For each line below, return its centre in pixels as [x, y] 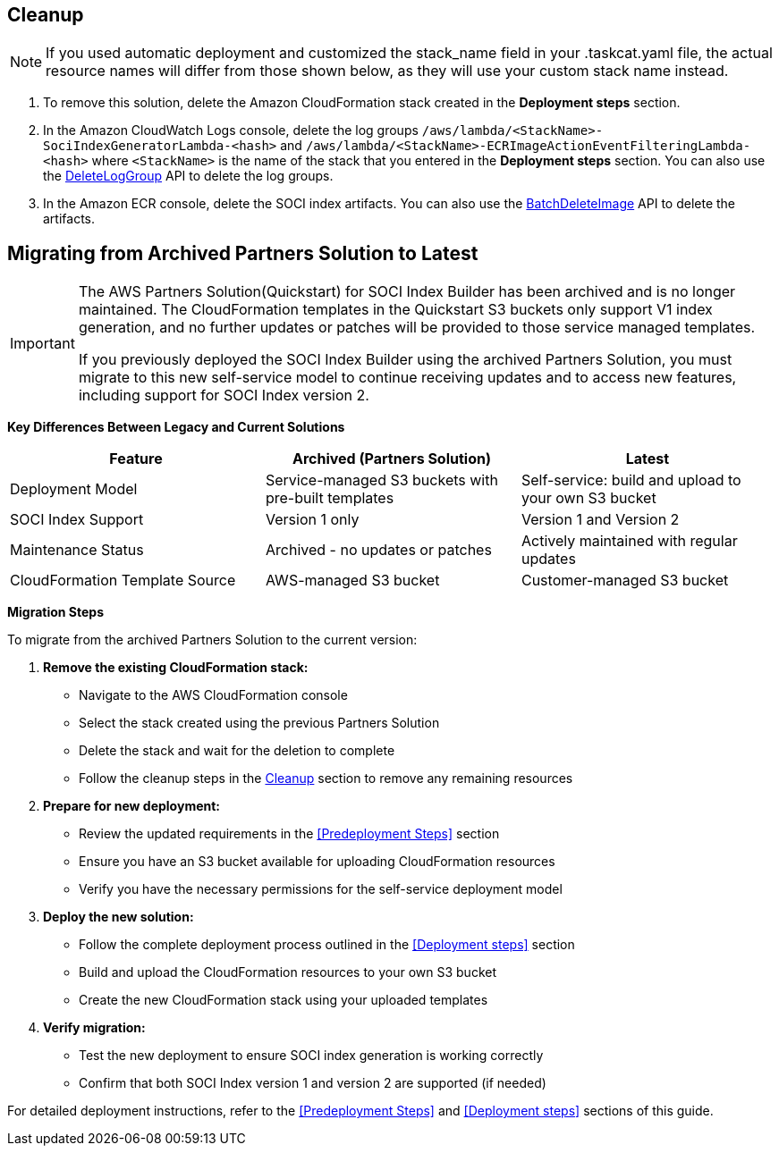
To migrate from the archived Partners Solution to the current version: [212, 640]
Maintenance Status [77, 550]
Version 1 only [312, 520]
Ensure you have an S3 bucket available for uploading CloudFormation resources [317, 862]
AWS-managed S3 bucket [352, 581]
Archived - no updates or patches [378, 550]
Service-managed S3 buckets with [381, 480]
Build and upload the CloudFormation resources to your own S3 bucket [288, 972]
